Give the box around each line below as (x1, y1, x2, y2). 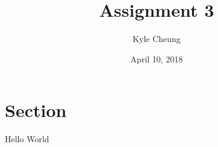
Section (5, 98, 67, 122)
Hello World (5, 133, 49, 145)
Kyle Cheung (132, 32, 181, 45)
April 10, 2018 (130, 52, 183, 65)
